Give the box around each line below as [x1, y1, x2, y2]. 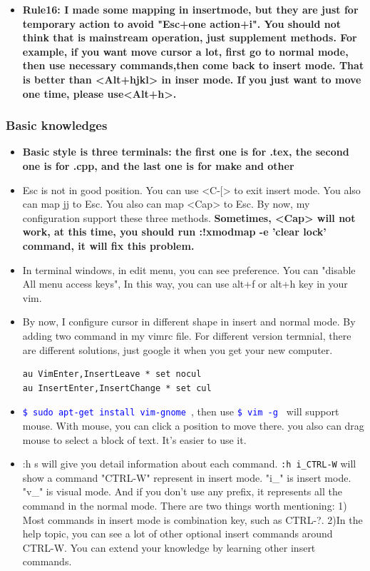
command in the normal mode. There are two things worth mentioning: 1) [22, 497, 347, 512]
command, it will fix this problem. [22, 238, 195, 253]
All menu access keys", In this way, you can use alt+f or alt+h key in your [22, 276, 348, 291]
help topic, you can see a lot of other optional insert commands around [22, 526, 333, 541]
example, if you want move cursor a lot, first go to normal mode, [22, 44, 349, 59]
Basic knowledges [6, 116, 108, 134]
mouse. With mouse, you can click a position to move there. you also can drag [22, 418, 364, 433]
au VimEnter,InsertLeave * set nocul [22, 369, 202, 380]
